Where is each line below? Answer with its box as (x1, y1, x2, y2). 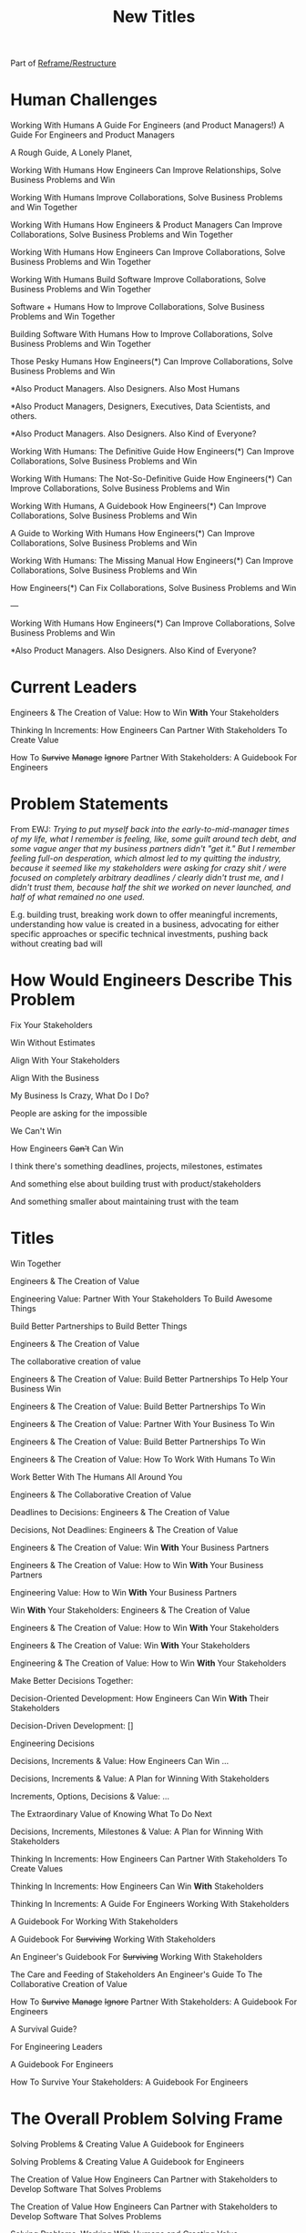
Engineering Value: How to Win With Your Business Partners (10, 1586, 238, 1597)
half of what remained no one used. (10, 892, 145, 902)
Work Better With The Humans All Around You (10, 1471, 183, 1482)
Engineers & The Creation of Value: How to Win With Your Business (10, 1559, 264, 1570)
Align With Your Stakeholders (10, 1055, 121, 1066)
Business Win (10, 1382, 62, 1394)
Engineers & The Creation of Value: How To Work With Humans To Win (10, 1453, 276, 1464)
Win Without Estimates (10, 1036, 96, 1048)
